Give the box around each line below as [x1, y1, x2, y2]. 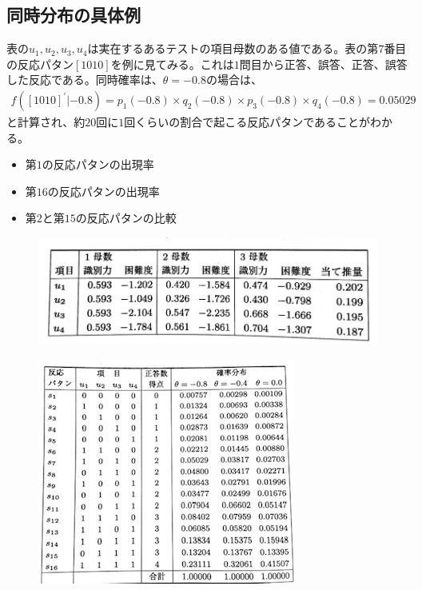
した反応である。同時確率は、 [6, 71, 163, 88]
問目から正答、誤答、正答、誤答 [239, 55, 408, 72]
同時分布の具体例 [6, 2, 141, 27]
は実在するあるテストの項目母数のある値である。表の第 [87, 40, 379, 57]
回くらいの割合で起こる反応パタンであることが [124, 114, 370, 130]
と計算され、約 [6, 114, 86, 130]
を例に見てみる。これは [110, 55, 234, 72]
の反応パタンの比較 [75, 209, 177, 226]
